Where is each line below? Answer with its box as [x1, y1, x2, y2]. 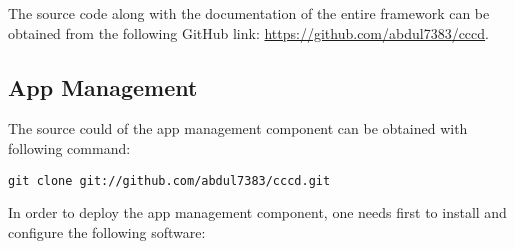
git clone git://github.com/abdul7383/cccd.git [8, 173, 331, 188]
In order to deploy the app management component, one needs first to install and [8, 202, 507, 223]
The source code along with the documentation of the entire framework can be [8, 3, 490, 23]
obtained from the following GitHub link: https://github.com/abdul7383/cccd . [8, 22, 489, 43]
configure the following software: [8, 221, 206, 242]
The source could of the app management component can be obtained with [8, 118, 468, 139]
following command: [8, 137, 131, 158]
